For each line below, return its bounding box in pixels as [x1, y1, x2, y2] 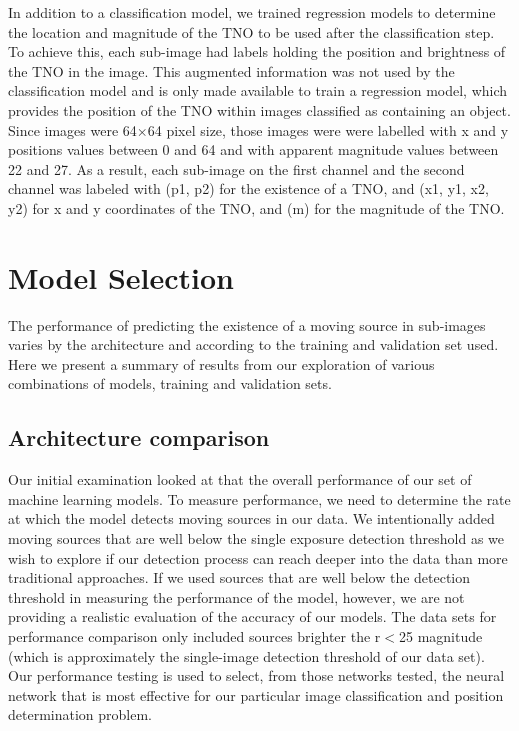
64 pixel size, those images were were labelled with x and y [147, 119, 509, 140]
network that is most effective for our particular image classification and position [8, 684, 504, 705]
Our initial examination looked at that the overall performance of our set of [8, 469, 472, 490]
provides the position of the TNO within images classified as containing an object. [8, 99, 511, 120]
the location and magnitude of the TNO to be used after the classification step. [8, 21, 495, 42]
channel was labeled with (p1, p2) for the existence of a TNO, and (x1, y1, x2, [8, 178, 489, 199]
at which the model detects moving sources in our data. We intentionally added [8, 508, 495, 529]
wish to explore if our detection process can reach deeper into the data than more [8, 547, 508, 568]
